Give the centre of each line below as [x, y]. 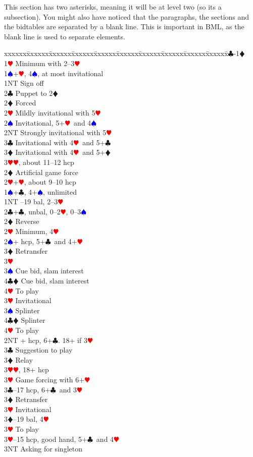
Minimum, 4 [34, 231]
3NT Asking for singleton [43, 449]
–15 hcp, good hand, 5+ [50, 439]
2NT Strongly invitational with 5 [55, 132]
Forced [26, 103]
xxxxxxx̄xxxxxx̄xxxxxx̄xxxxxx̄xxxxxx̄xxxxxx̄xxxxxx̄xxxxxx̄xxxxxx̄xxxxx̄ [116, 53]
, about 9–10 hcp [50, 182]
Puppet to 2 [34, 93]
